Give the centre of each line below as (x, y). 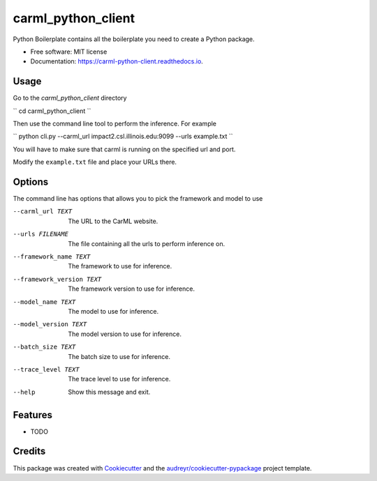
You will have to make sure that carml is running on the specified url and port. (124, 149)
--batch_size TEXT (44, 347)
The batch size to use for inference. (119, 356)
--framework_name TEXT (52, 257)
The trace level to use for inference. (119, 379)
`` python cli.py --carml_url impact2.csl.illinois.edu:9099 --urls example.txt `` (123, 137)
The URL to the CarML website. (113, 221)
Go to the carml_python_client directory (70, 98)
